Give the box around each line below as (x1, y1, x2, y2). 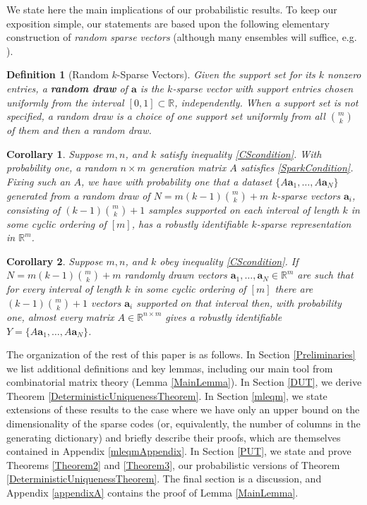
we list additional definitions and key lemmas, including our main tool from (6, 360, 333, 375)
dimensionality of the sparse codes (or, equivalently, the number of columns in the (6, 416, 361, 431)
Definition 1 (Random (6, 67, 109, 82)
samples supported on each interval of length (148, 202, 339, 217)
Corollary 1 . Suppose (6, 146, 103, 161)
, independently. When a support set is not (174, 95, 359, 109)
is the (140, 80, 164, 95)
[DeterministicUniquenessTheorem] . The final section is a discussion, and (6, 471, 322, 486)
